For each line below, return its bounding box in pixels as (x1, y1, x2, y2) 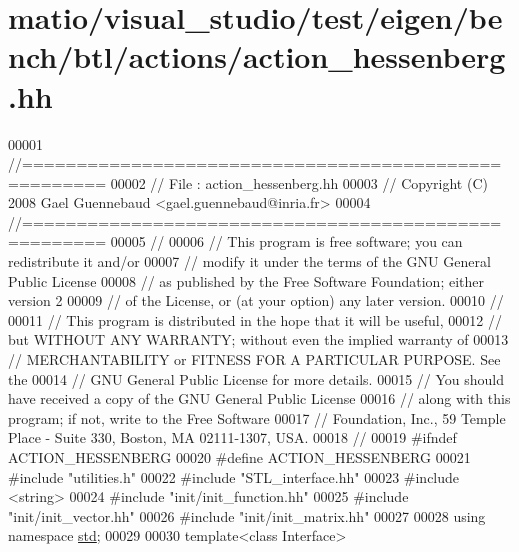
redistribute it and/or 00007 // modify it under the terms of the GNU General (8, 251, 491, 272)
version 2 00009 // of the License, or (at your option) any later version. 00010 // (8, 290, 504, 311)
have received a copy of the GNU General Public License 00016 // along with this (8, 388, 511, 409)
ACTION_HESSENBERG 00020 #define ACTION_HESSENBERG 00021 (8, 447, 471, 467)
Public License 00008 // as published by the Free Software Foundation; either (8, 270, 484, 291)
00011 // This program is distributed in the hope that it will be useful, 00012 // (8, 309, 502, 330)
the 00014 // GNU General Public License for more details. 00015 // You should (8, 368, 505, 389)
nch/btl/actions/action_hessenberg (8, 36, 506, 77)
